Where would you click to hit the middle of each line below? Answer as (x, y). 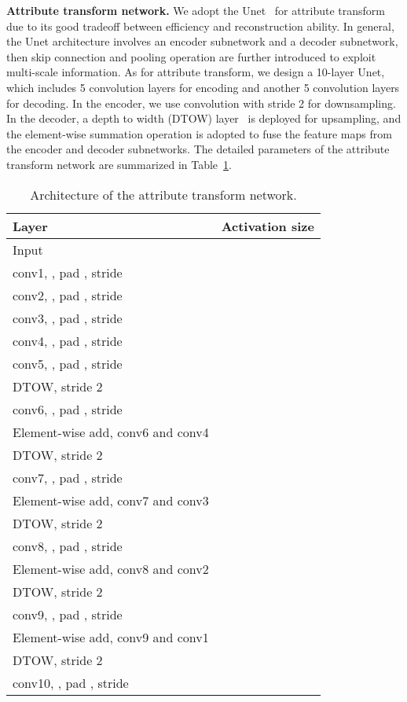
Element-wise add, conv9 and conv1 (111, 637)
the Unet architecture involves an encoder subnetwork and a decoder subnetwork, (202, 41)
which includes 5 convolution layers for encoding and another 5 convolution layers (203, 87)
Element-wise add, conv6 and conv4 (111, 432)
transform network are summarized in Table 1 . (119, 164)
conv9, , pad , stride (68, 614)
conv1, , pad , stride (68, 272)
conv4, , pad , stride (68, 340)
